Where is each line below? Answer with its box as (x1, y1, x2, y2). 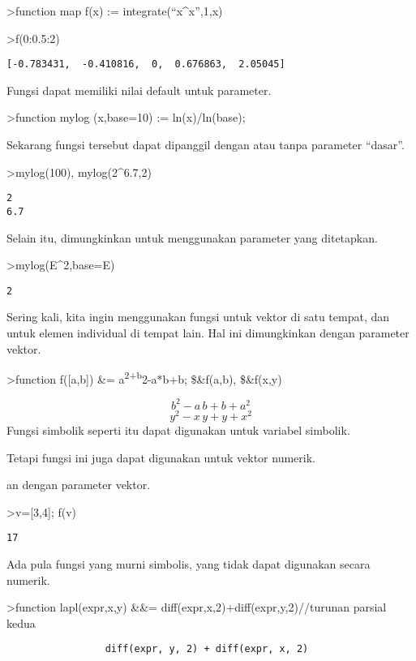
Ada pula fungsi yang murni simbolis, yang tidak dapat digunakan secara (6, 556, 371, 573)
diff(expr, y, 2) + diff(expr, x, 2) (105, 643, 309, 655)
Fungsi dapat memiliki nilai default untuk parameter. (6, 81, 272, 98)
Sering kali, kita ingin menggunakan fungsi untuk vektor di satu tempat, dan (6, 308, 390, 325)
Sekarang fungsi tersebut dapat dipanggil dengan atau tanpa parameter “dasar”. (6, 136, 405, 153)
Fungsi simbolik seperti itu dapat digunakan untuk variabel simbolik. (6, 421, 350, 438)
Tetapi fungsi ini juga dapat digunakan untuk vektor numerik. (6, 449, 315, 466)
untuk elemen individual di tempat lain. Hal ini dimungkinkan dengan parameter (6, 324, 410, 341)
